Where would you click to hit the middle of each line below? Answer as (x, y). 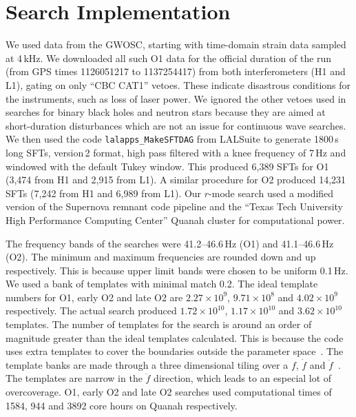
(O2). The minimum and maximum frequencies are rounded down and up (161, 257)
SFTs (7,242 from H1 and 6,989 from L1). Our (104, 193)
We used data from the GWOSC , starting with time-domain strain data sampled (176, 44)
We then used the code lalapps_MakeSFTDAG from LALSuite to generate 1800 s (172, 139)
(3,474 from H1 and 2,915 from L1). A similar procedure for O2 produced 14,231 (176, 180)
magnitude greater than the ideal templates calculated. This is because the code (175, 337)
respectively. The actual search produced (91, 311)
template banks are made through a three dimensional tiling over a (147, 364)
